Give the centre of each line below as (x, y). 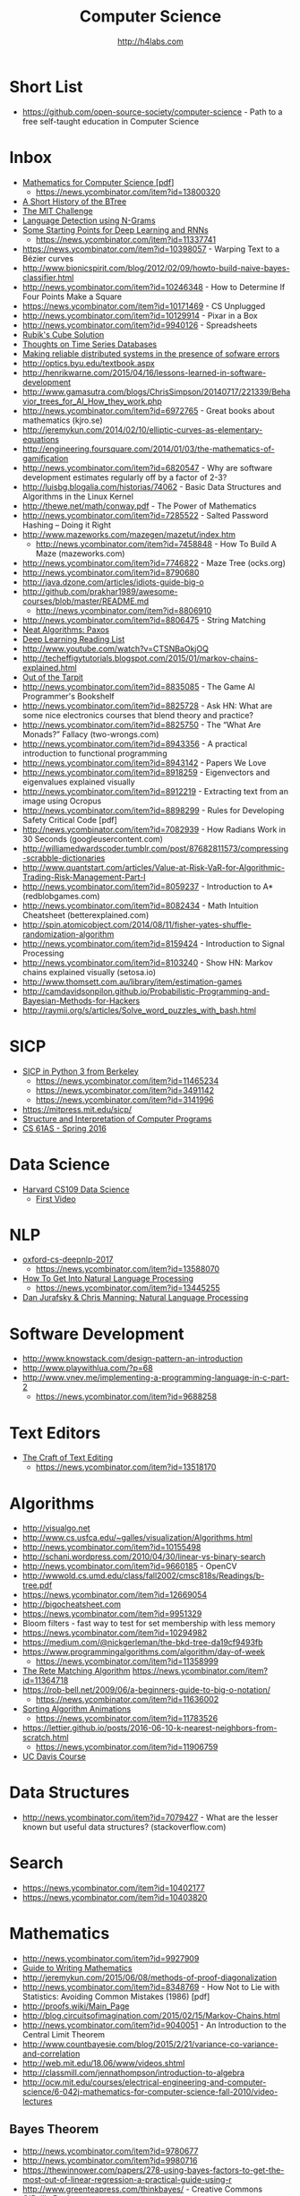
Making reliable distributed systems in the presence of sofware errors (151, 353)
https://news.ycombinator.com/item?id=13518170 (126, 1467)
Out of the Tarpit (52, 677)
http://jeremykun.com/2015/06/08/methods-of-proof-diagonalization (150, 1977)
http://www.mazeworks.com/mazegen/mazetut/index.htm (129, 534)
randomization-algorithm (68, 934)
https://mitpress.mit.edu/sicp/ (77, 1109)
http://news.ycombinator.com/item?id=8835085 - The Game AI (138, 686)
